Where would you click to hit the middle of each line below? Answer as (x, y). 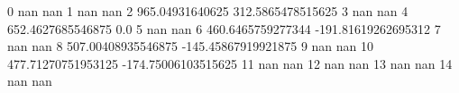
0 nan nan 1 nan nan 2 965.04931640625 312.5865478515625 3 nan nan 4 (208, 11)
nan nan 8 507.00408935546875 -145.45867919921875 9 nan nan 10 (191, 46)
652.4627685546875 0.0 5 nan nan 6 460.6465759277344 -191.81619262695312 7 (224, 28)
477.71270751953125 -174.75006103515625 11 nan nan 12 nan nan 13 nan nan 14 (230, 63)
